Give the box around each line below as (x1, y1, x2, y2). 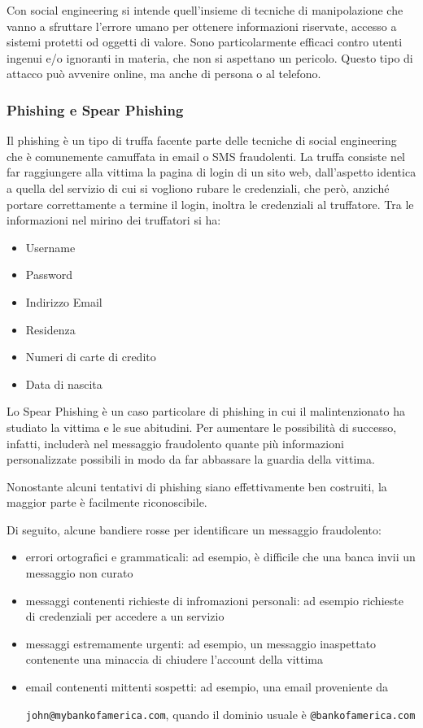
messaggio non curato (25, 565, 133, 582)
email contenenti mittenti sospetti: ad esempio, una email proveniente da (25, 678, 388, 695)
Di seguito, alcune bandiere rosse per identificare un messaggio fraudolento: (7, 521, 382, 538)
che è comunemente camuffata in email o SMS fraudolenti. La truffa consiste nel (7, 147, 405, 164)
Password (25, 266, 72, 283)
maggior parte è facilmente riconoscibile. (7, 494, 207, 511)
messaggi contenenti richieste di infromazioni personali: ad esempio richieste (25, 591, 403, 608)
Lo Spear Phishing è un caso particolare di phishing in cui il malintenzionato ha (7, 403, 406, 420)
